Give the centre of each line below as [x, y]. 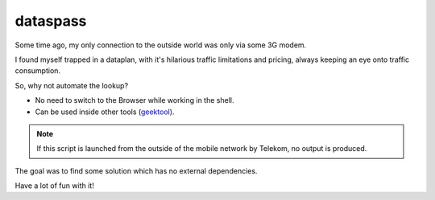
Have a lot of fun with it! [54, 186]
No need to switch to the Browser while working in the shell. [135, 100]
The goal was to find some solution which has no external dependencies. [136, 171]
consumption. [37, 71]
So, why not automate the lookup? [72, 85]
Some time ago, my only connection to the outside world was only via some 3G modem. [161, 45]
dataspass [51, 21]
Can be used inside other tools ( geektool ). [105, 112]
